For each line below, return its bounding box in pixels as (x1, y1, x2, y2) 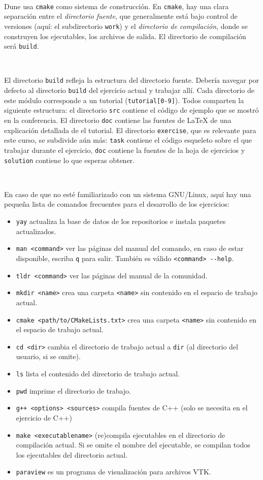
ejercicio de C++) (16, 412, 72, 423)
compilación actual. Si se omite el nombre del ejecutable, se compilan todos (16, 439, 250, 450)
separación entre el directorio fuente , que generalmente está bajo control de (4, 11, 238, 21)
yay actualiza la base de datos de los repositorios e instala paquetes (16, 216, 226, 227)
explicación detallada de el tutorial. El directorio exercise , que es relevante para (4, 124, 256, 135)
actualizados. (16, 226, 56, 236)
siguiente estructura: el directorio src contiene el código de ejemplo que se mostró (4, 105, 259, 115)
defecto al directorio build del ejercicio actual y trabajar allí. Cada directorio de (4, 85, 255, 95)
